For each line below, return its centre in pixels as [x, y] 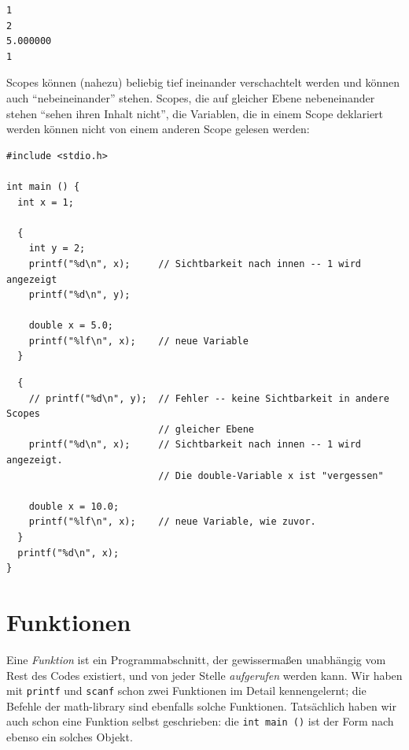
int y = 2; [57, 249]
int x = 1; [46, 202]
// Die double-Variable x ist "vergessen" [271, 475]
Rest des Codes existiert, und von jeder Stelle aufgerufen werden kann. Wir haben [204, 675]
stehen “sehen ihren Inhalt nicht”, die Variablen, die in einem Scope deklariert [195, 113]
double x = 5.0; [71, 326]
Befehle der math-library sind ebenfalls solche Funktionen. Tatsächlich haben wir [201, 705]
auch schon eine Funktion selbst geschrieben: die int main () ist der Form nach [200, 721]
